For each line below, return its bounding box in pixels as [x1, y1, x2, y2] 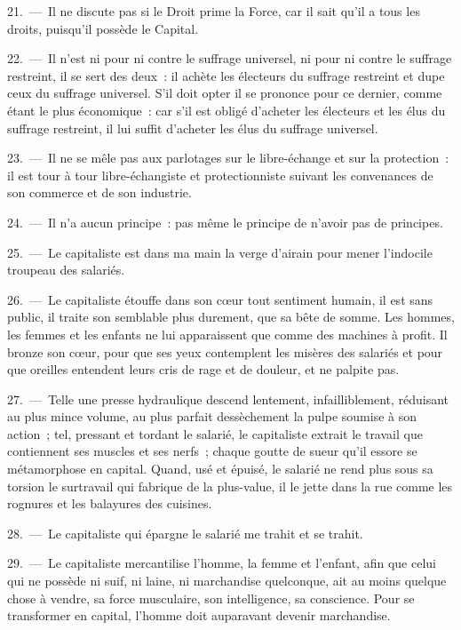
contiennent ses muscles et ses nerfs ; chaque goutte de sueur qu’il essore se [7, 442, 417, 460]
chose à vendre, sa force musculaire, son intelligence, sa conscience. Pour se [7, 588, 415, 607]
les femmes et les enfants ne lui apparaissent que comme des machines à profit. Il [7, 324, 448, 343]
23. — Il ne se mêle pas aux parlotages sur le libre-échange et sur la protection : [7, 148, 449, 167]
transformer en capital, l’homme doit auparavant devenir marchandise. [7, 606, 391, 625]
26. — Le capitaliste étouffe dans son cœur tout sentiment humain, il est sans [7, 290, 433, 308]
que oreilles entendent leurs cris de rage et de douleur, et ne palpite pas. [7, 360, 400, 379]
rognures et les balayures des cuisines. [7, 494, 212, 513]
